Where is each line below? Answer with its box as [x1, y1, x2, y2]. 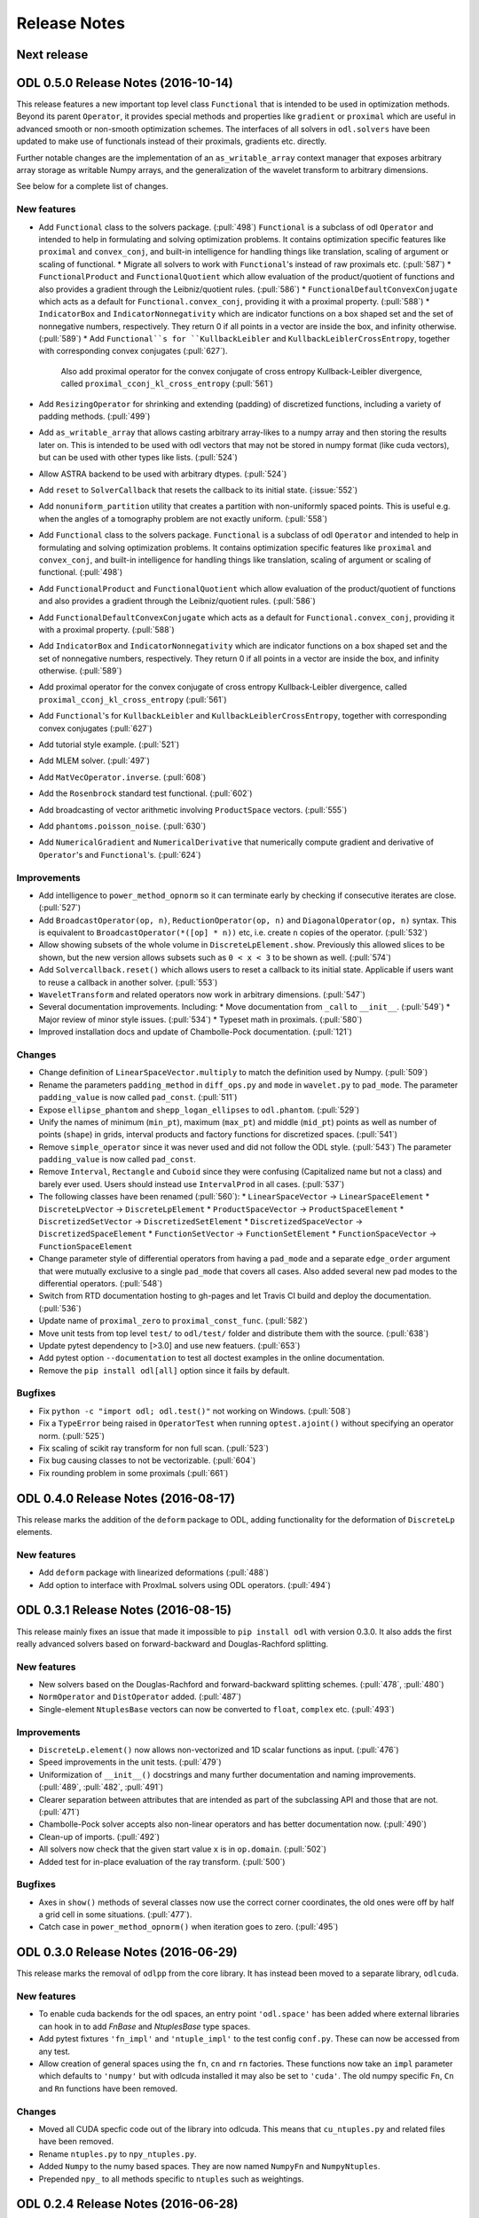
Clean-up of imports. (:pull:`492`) [38, 1831, 160, 1842]
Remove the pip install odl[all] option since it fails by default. [38, 1365, 290, 1375]
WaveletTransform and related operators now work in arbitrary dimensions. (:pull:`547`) [38, 989, 365, 1000]
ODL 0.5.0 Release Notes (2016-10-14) [16, 75, 234, 90]
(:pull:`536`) [38, 1302, 82, 1313]
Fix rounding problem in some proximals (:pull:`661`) [38, 1467, 229, 1478]
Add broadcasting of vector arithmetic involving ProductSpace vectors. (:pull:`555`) [38, 804, 348, 815]
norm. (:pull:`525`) [38, 1430, 106, 1441]
